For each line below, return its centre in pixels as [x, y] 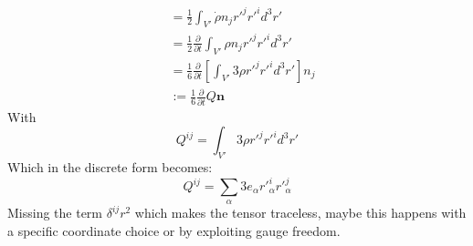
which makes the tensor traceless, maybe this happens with [300, 213]
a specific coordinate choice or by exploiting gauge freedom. [174, 231]
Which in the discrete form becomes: [110, 166]
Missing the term [55, 213]
